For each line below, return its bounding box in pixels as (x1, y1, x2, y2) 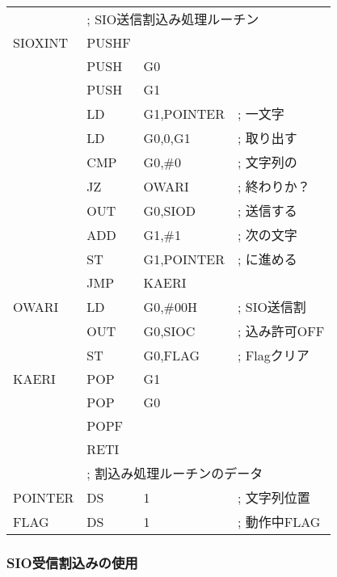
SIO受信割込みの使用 (6, 552, 138, 572)
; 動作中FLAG (237, 512, 321, 531)
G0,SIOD (143, 200, 196, 220)
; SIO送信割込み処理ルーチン (86, 10, 259, 28)
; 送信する (237, 201, 297, 220)
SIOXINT (13, 33, 69, 52)
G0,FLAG (143, 345, 200, 364)
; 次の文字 (237, 225, 297, 244)
